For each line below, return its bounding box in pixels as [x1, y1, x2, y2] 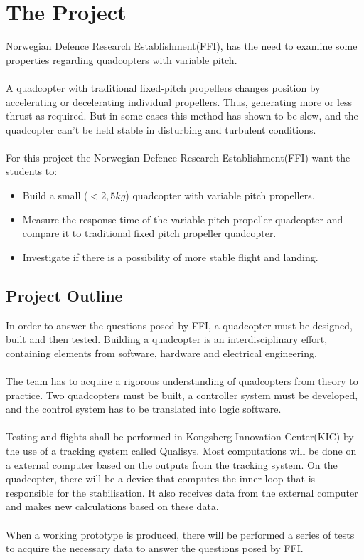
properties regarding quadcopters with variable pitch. [6, 52, 237, 67]
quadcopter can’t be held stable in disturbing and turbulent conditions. [6, 122, 316, 137]
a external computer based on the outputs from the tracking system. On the [6, 457, 338, 472]
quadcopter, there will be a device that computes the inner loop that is [6, 471, 316, 486]
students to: [6, 164, 58, 179]
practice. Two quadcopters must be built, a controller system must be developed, [6, 387, 358, 402]
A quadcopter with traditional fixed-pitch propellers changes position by [6, 80, 321, 95]
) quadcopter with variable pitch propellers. [125, 188, 315, 203]
